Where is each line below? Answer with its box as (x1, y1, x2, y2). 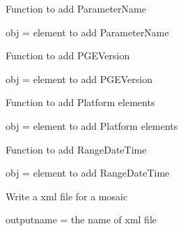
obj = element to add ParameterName (6, 24, 169, 39)
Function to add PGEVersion (6, 48, 130, 63)
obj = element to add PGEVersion (6, 71, 153, 86)
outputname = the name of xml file (6, 212, 157, 227)
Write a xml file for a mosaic (6, 188, 128, 203)
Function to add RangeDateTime (6, 142, 147, 156)
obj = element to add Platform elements (6, 118, 178, 133)
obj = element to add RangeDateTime (6, 165, 170, 180)
